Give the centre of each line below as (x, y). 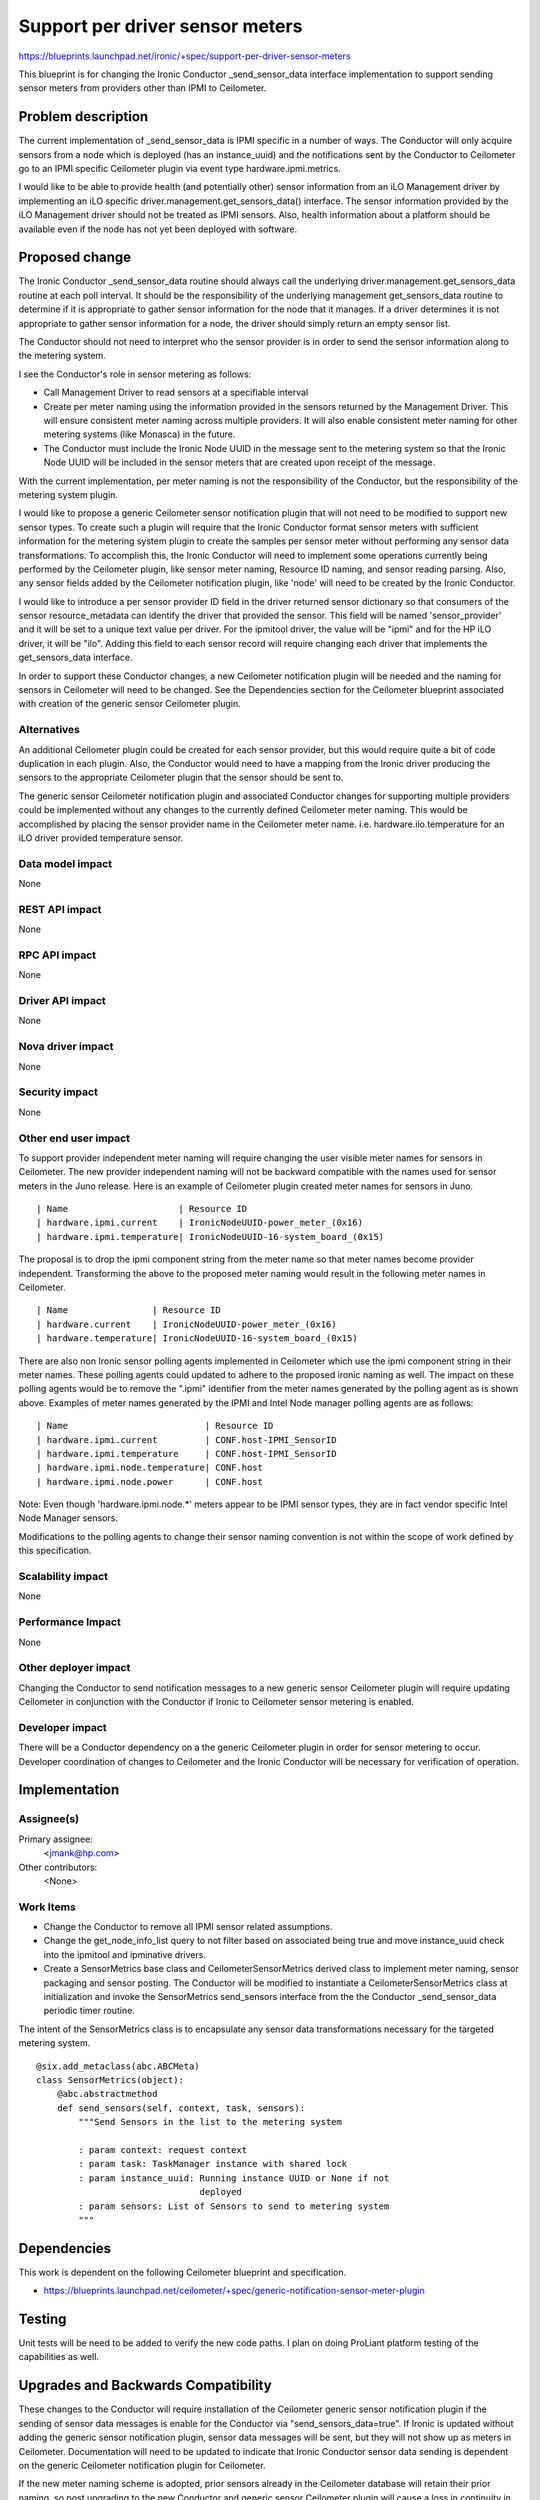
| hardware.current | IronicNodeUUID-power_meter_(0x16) (186, 1324)
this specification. (55, 1551)
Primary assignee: (56, 1839)
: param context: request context (163, 2149)
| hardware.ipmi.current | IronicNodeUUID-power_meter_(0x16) (200, 1223)
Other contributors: (58, 1867)
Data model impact (65, 863)
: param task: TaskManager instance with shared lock (213, 2164)
